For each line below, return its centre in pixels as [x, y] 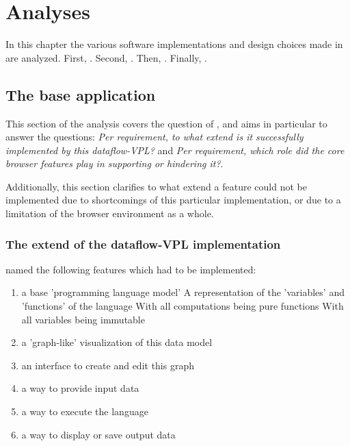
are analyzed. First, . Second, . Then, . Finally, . [106, 57]
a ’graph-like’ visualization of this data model [117, 342]
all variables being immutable [83, 319]
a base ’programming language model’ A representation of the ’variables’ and [183, 292]
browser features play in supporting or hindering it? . [115, 163]
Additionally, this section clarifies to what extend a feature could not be [156, 186]
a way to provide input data [80, 388]
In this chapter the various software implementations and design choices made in [174, 44]
